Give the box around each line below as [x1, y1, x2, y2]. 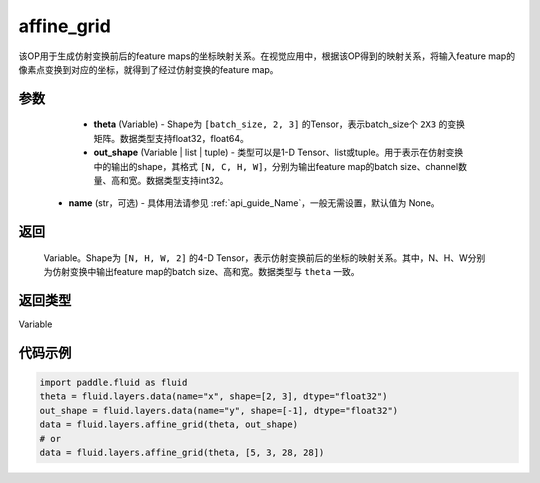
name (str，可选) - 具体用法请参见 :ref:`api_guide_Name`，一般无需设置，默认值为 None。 [68, 197, 440, 209]
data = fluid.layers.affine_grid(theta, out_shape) [39, 419, 299, 430]
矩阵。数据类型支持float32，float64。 [93, 132, 250, 144]
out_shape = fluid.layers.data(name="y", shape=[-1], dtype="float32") [39, 405, 399, 416]
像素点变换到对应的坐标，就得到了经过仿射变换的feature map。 [18, 63, 279, 75]
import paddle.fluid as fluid [39, 377, 188, 388]
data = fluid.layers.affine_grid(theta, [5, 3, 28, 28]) [39, 446, 325, 458]
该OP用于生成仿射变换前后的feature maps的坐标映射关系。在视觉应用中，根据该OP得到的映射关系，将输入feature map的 [18, 50, 515, 62]
